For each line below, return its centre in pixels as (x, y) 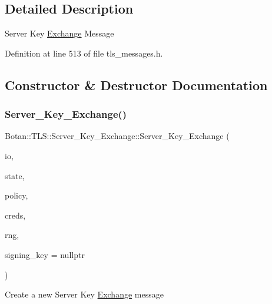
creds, (15, 215)
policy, (16, 195)
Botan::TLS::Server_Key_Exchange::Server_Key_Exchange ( (117, 136)
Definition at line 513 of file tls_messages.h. (84, 53)
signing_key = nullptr (45, 254)
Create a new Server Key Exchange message (84, 294)
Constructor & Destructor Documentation (136, 85)
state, (15, 175)
